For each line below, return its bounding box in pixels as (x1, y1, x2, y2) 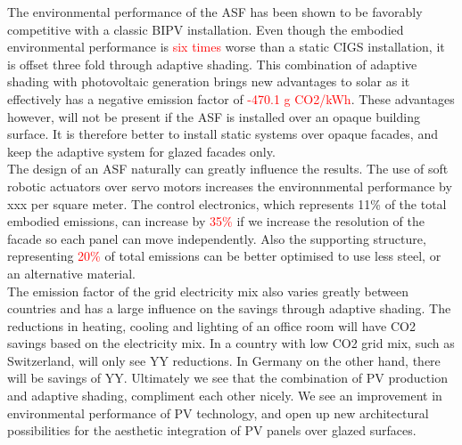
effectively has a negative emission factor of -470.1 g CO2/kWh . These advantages (7, 89, 455, 108)
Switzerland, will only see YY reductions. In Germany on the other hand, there (7, 351, 441, 369)
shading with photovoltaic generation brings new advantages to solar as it (7, 72, 410, 91)
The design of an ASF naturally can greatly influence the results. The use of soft (7, 159, 449, 178)
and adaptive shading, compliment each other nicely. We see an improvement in (7, 386, 442, 405)
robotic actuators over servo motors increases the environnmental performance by (7, 176, 452, 195)
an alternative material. (7, 263, 136, 282)
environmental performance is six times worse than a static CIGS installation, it (7, 37, 445, 56)
